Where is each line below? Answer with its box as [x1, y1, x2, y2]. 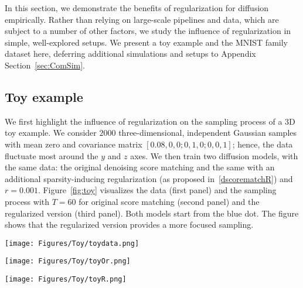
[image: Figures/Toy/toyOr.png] [5, 257, 131, 266]
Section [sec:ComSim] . [5, 59, 85, 71]
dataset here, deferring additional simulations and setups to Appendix [5, 47, 256, 60]
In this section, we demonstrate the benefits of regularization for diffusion [5, 2, 269, 13]
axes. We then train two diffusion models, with [130, 149, 298, 162]
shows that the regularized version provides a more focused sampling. [5, 218, 254, 231]
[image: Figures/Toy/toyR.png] [5, 275, 127, 284]
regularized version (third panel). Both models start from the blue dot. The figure [5, 207, 299, 219]
